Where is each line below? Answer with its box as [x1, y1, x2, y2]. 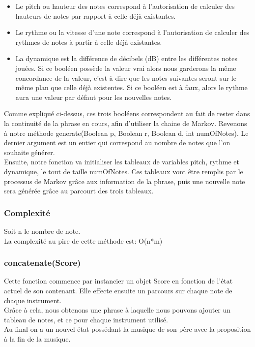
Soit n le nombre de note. [4, 225, 81, 236]
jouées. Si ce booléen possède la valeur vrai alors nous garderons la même [15, 63, 236, 73]
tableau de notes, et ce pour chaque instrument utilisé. [4, 314, 168, 324]
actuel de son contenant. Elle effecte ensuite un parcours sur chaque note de [4, 285, 232, 295]
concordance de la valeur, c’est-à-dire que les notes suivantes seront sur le [15, 72, 236, 83]
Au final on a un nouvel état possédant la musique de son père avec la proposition [4, 324, 251, 334]
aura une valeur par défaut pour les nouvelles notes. [15, 92, 172, 102]
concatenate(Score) [4, 256, 81, 269]
